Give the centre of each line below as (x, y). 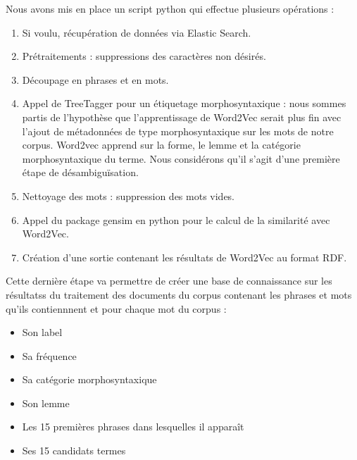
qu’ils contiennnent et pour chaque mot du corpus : (116, 308)
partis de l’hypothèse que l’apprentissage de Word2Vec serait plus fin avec (182, 117)
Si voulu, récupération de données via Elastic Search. (137, 32)
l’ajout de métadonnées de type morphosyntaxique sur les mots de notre (178, 131)
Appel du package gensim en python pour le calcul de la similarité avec (176, 219)
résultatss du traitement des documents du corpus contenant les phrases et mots (179, 294)
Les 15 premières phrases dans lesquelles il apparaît (133, 427)
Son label (42, 332)
